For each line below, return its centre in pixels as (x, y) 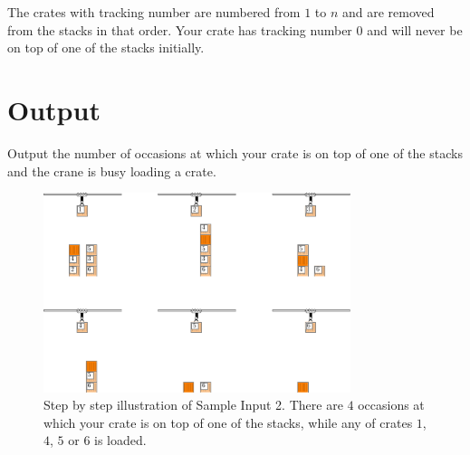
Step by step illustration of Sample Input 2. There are (193, 405)
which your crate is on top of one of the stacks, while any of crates (228, 422)
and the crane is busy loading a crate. (112, 171)
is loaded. (120, 440)
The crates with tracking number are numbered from (154, 12)
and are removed (388, 12)
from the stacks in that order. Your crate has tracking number (180, 29)
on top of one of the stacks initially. (106, 47)
